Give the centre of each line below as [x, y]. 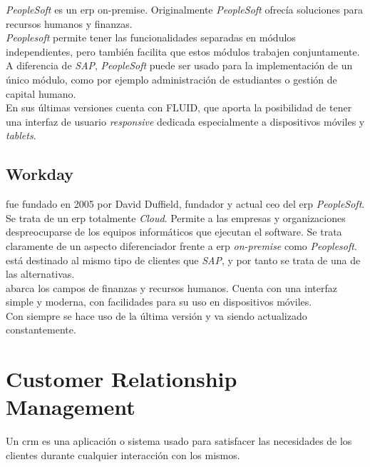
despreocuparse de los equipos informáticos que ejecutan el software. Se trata [174, 232]
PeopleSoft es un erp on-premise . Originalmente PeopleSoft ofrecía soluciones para [184, 9]
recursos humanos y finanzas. [69, 23]
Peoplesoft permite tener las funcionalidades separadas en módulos [151, 37]
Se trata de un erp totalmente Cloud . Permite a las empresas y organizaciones [176, 217]
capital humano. [41, 93]
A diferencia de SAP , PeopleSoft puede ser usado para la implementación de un [179, 65]
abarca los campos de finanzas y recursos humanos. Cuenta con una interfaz [171, 287]
